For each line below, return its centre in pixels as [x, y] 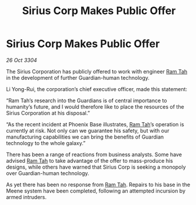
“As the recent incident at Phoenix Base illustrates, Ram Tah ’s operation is [95, 124]
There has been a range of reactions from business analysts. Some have [94, 154]
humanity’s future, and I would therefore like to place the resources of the [95, 106]
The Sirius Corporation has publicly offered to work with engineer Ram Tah [97, 71]
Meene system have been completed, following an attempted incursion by [96, 191]
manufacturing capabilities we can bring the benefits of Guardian [85, 137]
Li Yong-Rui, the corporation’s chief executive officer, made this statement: [97, 89]
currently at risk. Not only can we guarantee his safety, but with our [88, 130]
